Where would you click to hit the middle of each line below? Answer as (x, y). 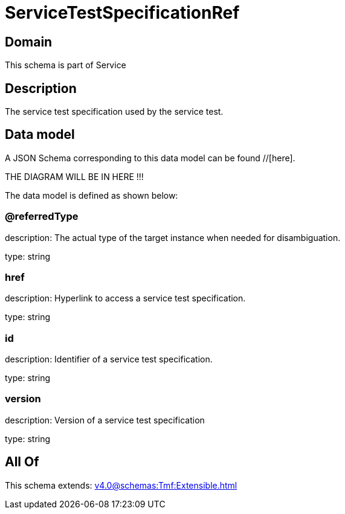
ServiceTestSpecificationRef (122, 13)
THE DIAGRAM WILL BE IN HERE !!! (74, 176)
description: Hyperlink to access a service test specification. (125, 298)
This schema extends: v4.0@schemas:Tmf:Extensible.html (121, 485)
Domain (29, 42)
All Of (22, 462)
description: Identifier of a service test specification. (109, 359)
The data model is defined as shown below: (92, 195)
